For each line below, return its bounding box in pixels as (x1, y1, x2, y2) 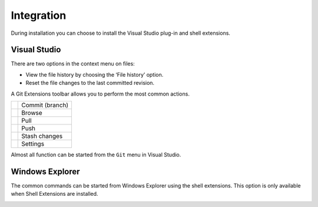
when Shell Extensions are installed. (11, 190, 98, 198)
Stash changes (21, 132, 63, 140)
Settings (21, 140, 44, 148)
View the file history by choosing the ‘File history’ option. (25, 71, 164, 78)
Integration (11, 9, 67, 22)
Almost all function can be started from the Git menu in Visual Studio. (11, 151, 181, 159)
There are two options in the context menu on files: (11, 60, 135, 67)
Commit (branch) (21, 101, 69, 109)
